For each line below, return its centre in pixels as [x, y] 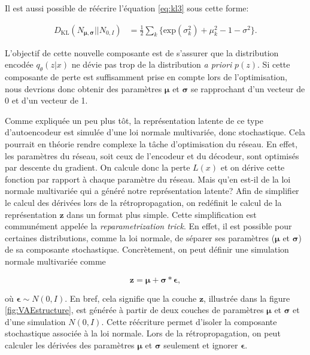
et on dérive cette [253, 167]
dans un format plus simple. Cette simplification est [162, 214]
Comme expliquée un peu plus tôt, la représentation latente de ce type [134, 120]
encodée [19, 64]
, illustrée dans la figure [247, 298]
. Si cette [274, 64]
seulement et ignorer [201, 345]
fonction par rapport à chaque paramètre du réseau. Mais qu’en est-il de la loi [148, 179]
